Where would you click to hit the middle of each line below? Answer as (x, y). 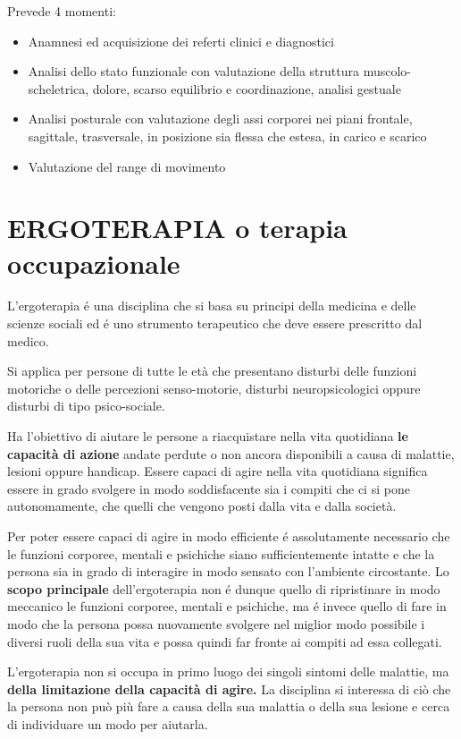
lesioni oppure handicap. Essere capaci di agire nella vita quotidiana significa (218, 471)
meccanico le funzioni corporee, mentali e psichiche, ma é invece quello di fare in (227, 606)
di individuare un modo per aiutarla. (108, 723)
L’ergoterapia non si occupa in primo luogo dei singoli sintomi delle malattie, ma (228, 671)
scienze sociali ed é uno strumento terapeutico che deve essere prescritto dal (215, 323)
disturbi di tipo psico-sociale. (86, 406)
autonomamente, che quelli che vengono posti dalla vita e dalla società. (202, 506)
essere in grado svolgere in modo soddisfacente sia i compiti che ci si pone (209, 488)
